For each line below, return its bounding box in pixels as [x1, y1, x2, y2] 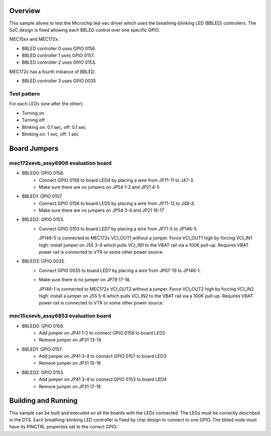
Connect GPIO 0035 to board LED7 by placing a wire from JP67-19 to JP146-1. [39, 267, 201, 273]
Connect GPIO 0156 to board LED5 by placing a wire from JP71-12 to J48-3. [39, 200, 196, 206]
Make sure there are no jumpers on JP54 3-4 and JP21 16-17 [39, 207, 164, 213]
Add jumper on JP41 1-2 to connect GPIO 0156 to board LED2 [39, 330, 166, 336]
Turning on [22, 110, 45, 116]
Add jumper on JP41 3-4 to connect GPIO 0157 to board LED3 [39, 353, 167, 359]
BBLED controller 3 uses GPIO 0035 [22, 78, 96, 84]
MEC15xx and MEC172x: [9, 36, 60, 42]
